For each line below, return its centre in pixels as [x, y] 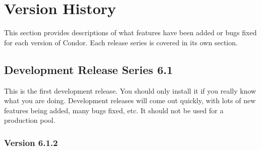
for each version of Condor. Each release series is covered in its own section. [121, 42]
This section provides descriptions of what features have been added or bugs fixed [130, 32]
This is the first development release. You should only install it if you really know [130, 90]
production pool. [30, 120]
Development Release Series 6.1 [89, 69]
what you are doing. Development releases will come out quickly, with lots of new [130, 100]
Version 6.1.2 [31, 142]
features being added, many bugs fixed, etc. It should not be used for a [114, 110]
